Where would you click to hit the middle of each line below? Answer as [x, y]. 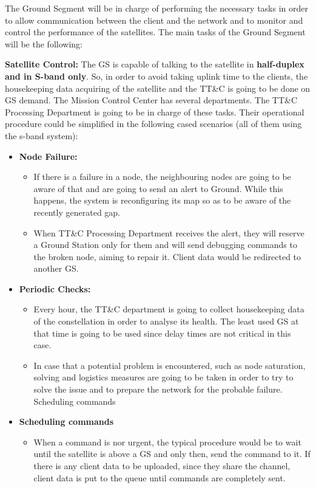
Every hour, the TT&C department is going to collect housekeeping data [169, 309]
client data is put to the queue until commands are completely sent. [160, 477]
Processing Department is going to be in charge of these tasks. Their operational [155, 112]
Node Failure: [48, 156]
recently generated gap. [77, 212]
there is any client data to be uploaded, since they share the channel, [162, 466]
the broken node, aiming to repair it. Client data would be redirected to [167, 256]
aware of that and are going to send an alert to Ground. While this [158, 188]
